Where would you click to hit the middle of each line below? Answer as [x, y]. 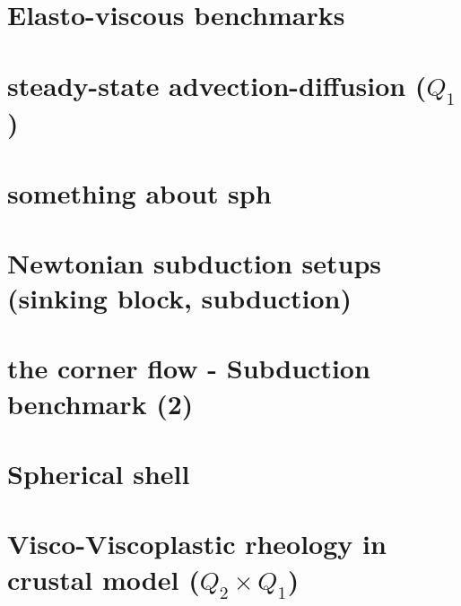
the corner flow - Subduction [189, 368]
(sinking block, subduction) [180, 298]
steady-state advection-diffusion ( [217, 85]
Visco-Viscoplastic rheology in [197, 544]
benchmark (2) [100, 403]
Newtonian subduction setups [195, 262]
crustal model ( [104, 579]
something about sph [139, 192]
